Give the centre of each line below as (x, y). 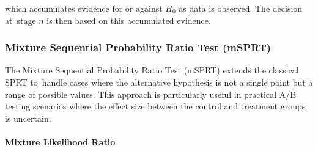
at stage (20, 20)
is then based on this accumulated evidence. (129, 20)
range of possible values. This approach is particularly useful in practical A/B (151, 94)
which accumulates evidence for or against (84, 8)
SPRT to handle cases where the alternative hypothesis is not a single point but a (159, 82)
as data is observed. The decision (241, 8)
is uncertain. (28, 118)
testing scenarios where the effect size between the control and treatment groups (155, 106)
